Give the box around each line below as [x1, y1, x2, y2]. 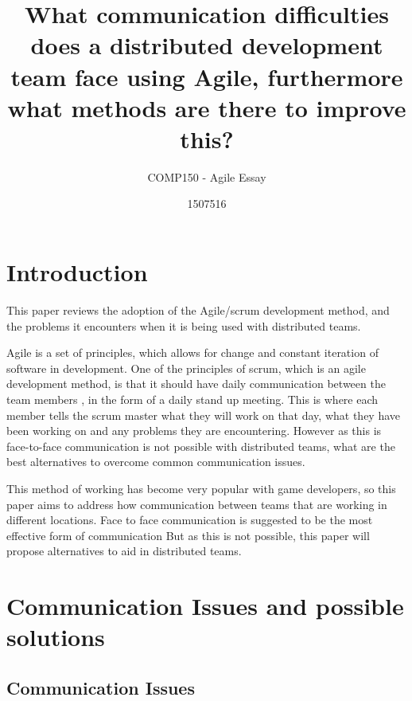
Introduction [6, 256, 148, 288]
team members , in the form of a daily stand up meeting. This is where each [6, 390, 379, 407]
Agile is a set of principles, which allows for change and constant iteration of [6, 344, 379, 361]
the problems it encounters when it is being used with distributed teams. [6, 317, 361, 334]
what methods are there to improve [7, 91, 406, 123]
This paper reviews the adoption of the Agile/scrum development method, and [6, 302, 390, 318]
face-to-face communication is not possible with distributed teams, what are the [6, 437, 395, 454]
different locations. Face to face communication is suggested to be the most [6, 511, 373, 528]
